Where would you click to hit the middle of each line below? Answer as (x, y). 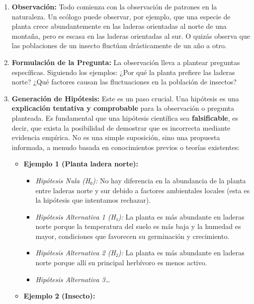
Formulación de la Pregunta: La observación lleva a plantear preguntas (126, 62)
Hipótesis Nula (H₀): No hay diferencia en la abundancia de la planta (141, 180)
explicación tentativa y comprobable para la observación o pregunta (123, 108)
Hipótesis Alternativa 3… (73, 279)
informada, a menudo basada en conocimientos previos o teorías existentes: (126, 147)
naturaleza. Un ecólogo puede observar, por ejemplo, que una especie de (121, 16)
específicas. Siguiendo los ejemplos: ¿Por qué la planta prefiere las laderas (123, 72)
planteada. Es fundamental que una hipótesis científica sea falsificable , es (125, 117)
